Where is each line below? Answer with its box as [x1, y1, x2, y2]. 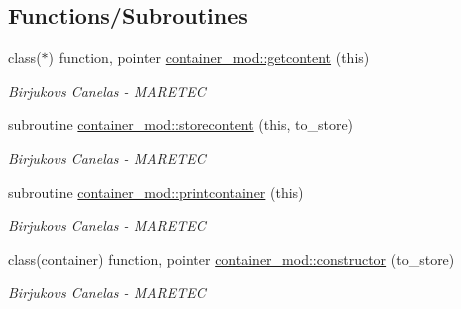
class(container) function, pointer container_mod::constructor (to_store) [8, 248, 455, 269]
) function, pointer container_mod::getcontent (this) [48, 47, 370, 68]
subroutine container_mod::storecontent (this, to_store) [8, 114, 354, 135]
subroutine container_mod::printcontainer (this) [8, 181, 304, 202]
